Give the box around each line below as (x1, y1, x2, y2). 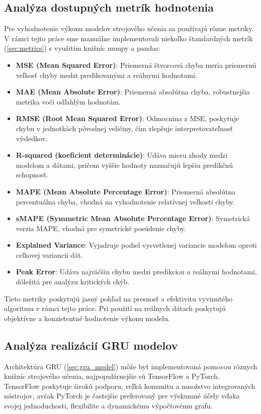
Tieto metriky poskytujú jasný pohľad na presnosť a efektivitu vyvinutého (4, 293, 233, 303)
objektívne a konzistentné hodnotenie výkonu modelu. (4, 313, 170, 323)
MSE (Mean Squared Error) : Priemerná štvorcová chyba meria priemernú (16, 59, 256, 70)
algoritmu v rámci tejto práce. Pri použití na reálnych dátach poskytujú (4, 303, 226, 314)
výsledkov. (16, 133, 48, 143)
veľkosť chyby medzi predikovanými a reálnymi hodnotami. (16, 69, 197, 80)
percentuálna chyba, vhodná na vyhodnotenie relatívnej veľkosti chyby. (16, 196, 235, 206)
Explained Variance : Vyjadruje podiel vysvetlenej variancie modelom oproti (16, 240, 257, 250)
